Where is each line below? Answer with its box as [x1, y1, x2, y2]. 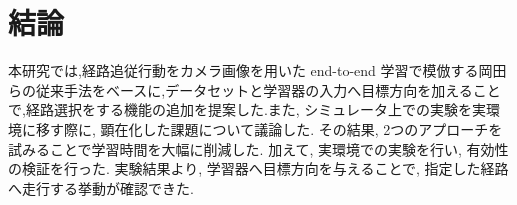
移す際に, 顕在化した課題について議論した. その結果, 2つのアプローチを [35, 118, 503, 139]
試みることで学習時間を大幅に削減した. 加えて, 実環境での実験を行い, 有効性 [8, 138, 509, 159]
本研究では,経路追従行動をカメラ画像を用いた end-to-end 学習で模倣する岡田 [8, 60, 507, 81]
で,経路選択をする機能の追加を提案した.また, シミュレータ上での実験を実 [8, 99, 487, 120]
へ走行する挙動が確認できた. [8, 177, 194, 198]
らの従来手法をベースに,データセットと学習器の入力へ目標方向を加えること [8, 79, 501, 100]
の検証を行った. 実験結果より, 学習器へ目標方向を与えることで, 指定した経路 [8, 158, 509, 179]
